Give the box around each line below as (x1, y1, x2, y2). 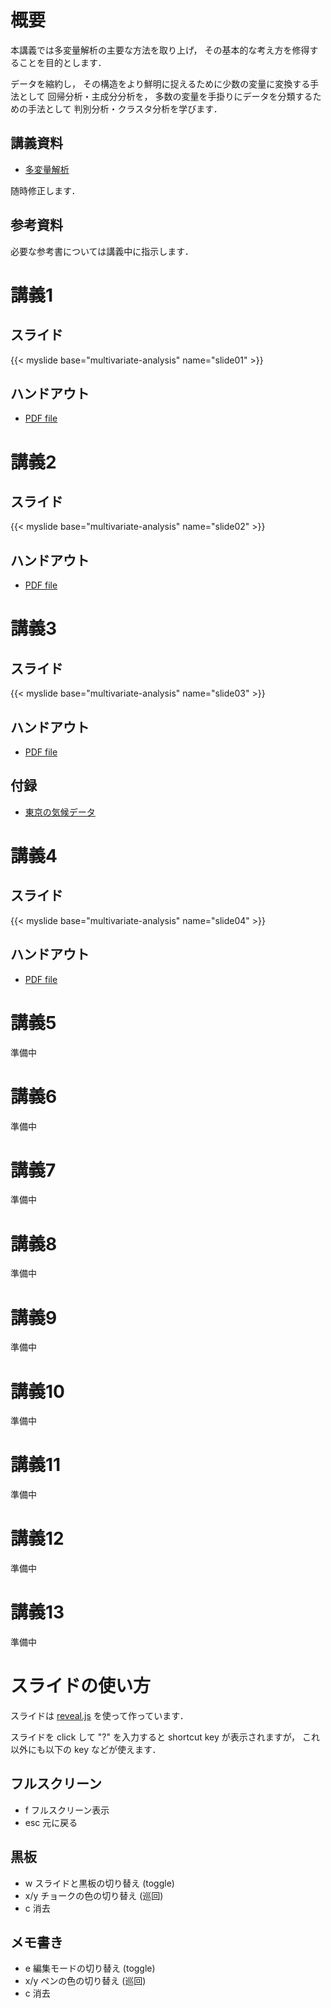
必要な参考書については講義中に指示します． (10, 245, 194, 257)
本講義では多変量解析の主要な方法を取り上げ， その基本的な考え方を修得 (10, 44, 310, 56)
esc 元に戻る (24, 1816, 78, 1828)
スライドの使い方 (10, 1675, 152, 1698)
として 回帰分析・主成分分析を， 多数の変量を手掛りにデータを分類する (18, 90, 313, 102)
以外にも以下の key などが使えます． (10, 1744, 162, 1755)
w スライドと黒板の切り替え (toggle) (24, 1877, 175, 1889)
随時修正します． (10, 184, 81, 196)
